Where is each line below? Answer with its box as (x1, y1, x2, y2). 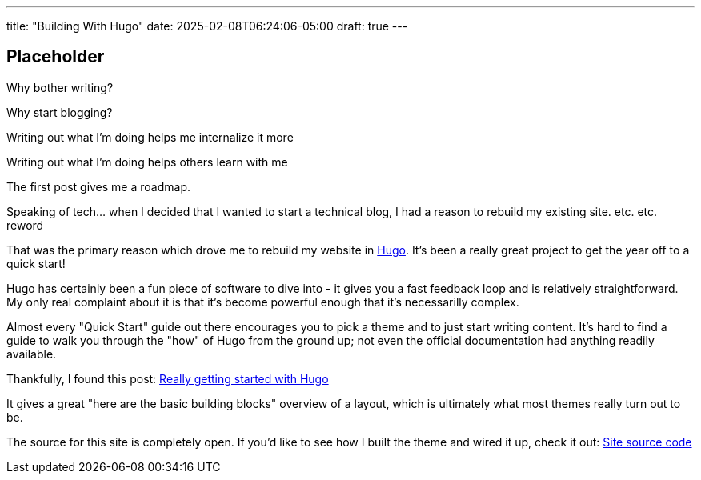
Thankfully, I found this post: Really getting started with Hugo (6, 371, 329, 386)
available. (6, 346, 57, 361)
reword (6, 218, 44, 232)
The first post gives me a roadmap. (6, 179, 190, 194)
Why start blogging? (6, 105, 113, 119)
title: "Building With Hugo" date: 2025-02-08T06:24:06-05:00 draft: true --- (6, 19, 408, 33)
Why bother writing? (6, 80, 114, 94)
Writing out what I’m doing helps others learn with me (6, 154, 288, 169)
